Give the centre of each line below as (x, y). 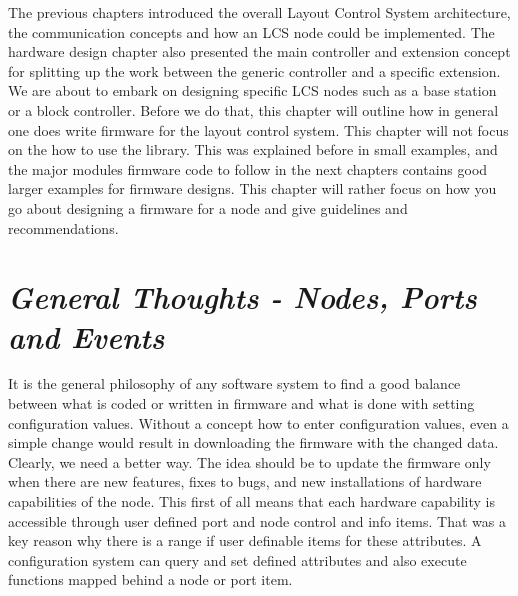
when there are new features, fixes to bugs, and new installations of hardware (245, 481)
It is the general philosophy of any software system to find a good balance (234, 383)
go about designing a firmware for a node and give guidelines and (208, 207)
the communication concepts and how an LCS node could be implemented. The (251, 31)
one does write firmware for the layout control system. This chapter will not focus (258, 129)
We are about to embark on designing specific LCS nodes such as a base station (252, 90)
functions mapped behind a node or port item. (150, 579)
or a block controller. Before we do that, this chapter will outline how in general (253, 109)
